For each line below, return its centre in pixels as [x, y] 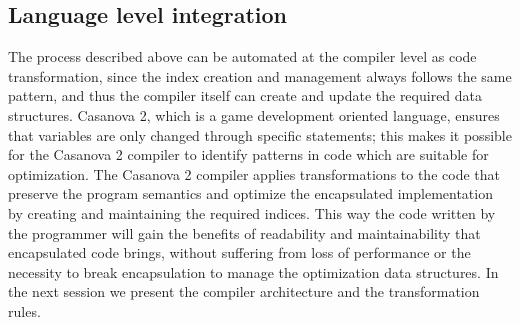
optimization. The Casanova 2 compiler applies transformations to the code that [254, 173]
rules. [24, 310]
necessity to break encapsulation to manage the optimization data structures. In [253, 271]
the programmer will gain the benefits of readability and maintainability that [244, 232]
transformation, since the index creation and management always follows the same [260, 75]
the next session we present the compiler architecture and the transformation [244, 291]
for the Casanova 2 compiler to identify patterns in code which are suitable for [248, 154]
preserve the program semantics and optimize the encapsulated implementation [250, 193]
